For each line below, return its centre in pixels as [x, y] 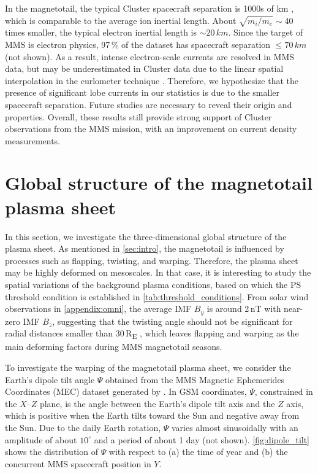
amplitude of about [41, 439]
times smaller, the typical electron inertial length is [101, 32]
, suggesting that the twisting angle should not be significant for [172, 321]
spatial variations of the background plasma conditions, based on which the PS [153, 284]
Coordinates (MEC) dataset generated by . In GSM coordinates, [126, 391]
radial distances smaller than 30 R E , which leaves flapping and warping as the [152, 334]
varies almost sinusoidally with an [235, 427]
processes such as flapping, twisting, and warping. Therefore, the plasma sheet [152, 260]
